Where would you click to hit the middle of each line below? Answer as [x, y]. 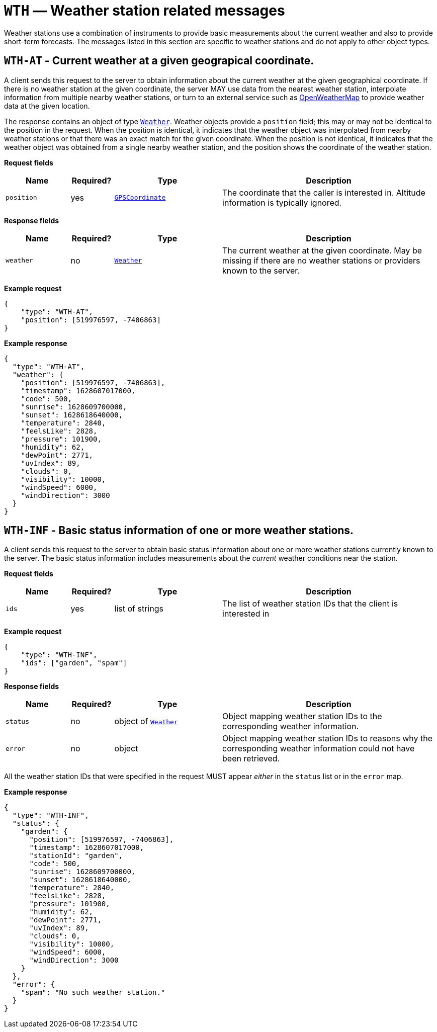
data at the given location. [47, 106]
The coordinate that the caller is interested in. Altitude [324, 192]
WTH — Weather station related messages [145, 11]
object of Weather [146, 721]
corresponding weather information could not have [319, 749]
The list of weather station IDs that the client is [310, 604]
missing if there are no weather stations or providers [321, 260]
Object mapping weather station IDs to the [302, 716]
